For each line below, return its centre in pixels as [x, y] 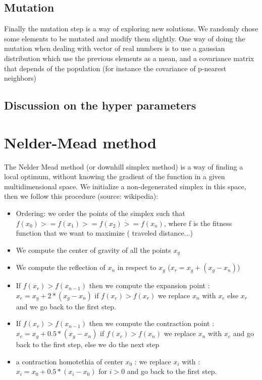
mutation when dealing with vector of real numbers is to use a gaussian [115, 48]
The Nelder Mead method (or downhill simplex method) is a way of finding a [124, 166]
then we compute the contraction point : [152, 323]
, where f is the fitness [198, 223]
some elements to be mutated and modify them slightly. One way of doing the [125, 38]
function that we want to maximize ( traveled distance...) [104, 233]
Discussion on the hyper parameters [100, 105]
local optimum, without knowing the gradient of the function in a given [115, 176]
